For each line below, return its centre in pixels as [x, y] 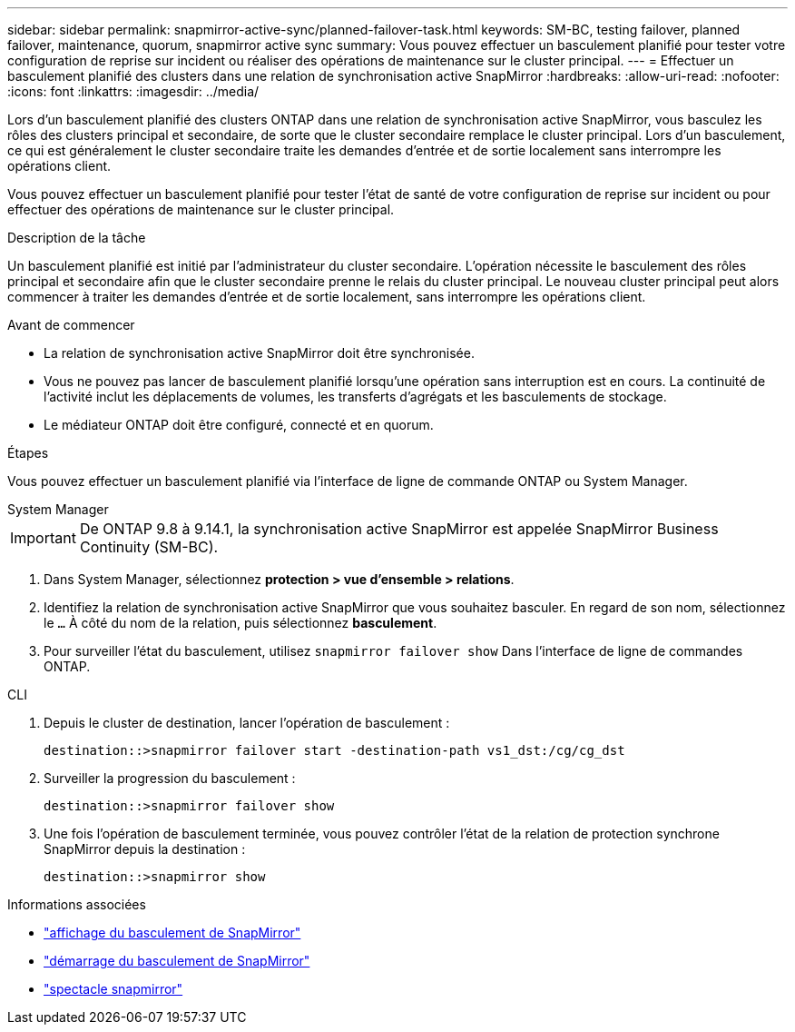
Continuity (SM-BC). [149, 547]
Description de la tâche [77, 238]
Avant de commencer [71, 325]
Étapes [28, 453]
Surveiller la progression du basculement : [170, 778]
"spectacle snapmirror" [113, 989]
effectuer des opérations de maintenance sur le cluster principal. [201, 209]
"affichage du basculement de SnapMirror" [172, 933]
